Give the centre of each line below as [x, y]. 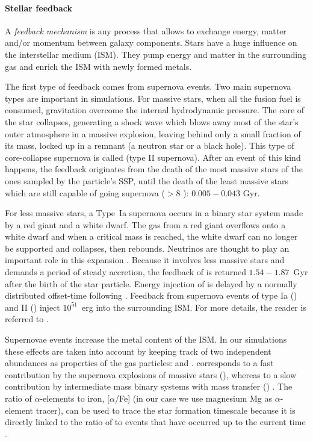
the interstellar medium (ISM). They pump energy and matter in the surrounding [156, 54]
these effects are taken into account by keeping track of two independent [138, 351]
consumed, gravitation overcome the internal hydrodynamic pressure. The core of [155, 110]
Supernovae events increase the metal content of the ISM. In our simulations [146, 339]
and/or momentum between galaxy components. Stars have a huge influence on [151, 42]
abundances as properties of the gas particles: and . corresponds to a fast [139, 363]
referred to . [27, 319]
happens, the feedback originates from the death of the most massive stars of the [154, 169]
